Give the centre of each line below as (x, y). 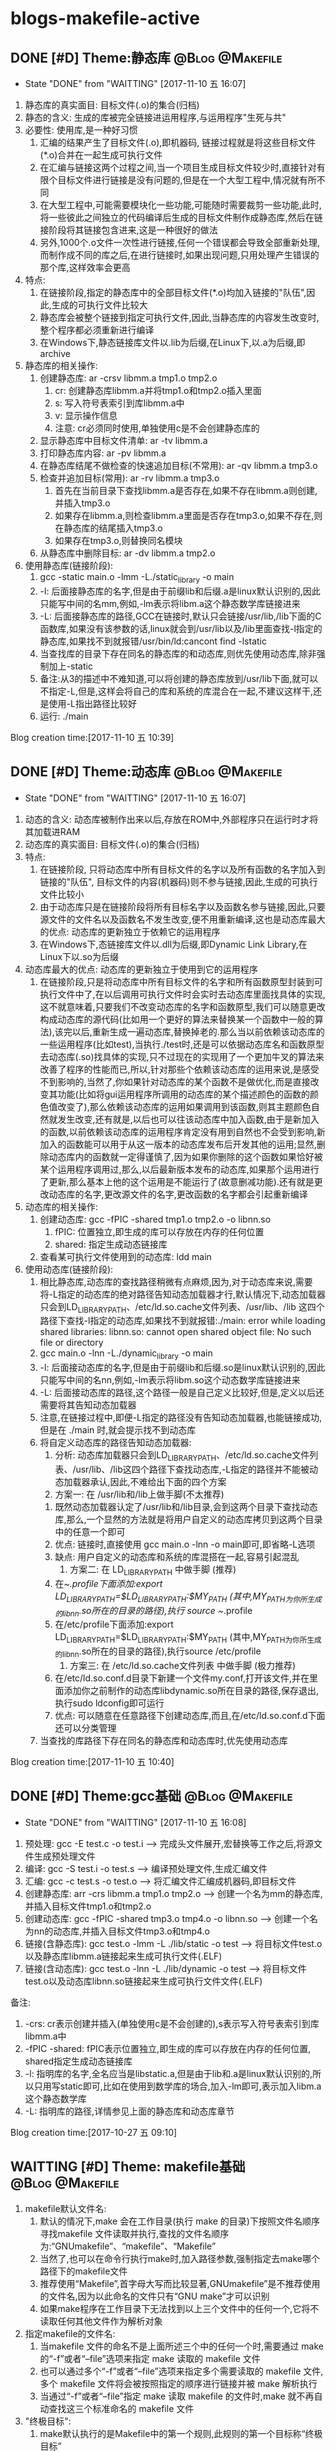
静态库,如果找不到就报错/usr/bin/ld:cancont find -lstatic (153, 641)
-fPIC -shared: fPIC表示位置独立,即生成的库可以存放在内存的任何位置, (168, 2048)
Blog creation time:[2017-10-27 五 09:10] (94, 2132)
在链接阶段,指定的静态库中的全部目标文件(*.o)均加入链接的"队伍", (173, 292)
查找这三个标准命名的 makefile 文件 (121, 2408)
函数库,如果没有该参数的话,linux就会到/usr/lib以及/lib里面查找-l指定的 (181, 628)
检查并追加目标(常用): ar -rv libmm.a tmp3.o (129, 478)
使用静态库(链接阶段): (69, 565)
